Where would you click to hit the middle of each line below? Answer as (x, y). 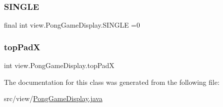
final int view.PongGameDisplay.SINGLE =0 (72, 25)
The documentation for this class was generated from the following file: (112, 82)
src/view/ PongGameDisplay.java (53, 98)
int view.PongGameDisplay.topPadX (59, 65)
